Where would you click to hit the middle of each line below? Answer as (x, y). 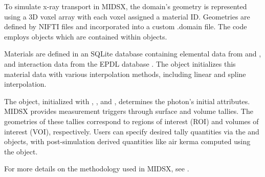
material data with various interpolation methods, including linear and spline (125, 74)
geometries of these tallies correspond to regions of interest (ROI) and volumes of (131, 121)
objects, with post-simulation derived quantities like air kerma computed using (127, 141)
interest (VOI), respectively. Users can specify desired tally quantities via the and (132, 131)
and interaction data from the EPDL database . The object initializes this (120, 63)
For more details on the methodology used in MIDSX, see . (97, 169)
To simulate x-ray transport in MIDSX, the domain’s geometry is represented (126, 6)
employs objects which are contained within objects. (86, 36)
